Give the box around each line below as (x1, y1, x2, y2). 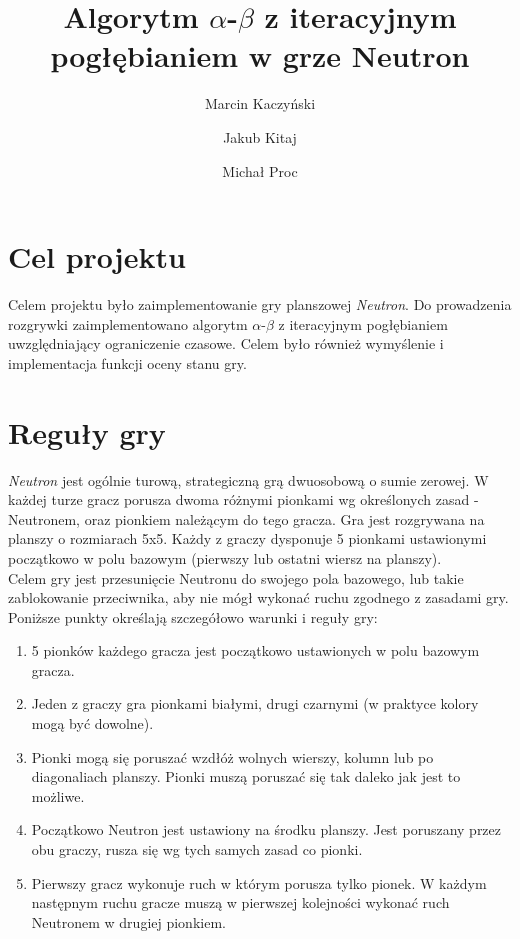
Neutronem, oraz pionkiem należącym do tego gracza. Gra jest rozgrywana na (8, 508, 485, 529)
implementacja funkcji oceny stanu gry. (8, 352, 247, 373)
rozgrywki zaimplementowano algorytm (8, 313, 248, 334)
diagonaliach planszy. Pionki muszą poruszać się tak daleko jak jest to (31, 766, 461, 787)
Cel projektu (8, 236, 186, 277)
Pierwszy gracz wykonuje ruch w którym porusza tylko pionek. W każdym (31, 872, 487, 893)
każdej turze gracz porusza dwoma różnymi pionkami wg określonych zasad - (8, 489, 479, 510)
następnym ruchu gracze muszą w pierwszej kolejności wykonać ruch (31, 892, 450, 913)
